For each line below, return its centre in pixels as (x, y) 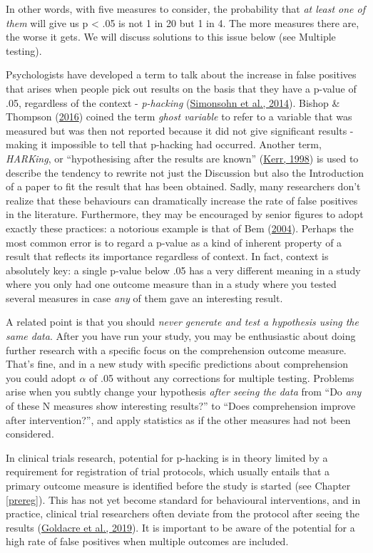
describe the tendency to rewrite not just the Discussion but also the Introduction (185, 172)
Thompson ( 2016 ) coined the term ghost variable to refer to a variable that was (179, 117)
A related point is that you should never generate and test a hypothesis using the (182, 322)
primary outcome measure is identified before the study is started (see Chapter (178, 485)
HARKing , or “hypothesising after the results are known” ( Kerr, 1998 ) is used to (182, 158)
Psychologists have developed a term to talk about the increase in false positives (181, 74)
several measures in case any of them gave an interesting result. (144, 298)
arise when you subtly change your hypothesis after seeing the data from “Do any (184, 392)
